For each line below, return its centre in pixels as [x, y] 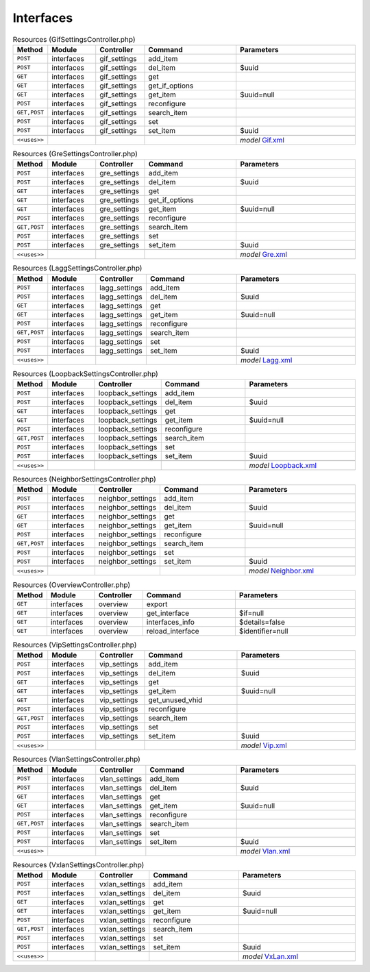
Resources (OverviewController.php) [72, 584]
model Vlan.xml [265, 851]
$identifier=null [263, 631]
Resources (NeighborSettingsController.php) [85, 479]
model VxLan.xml [270, 956]
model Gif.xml [262, 140]
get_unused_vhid [175, 700]
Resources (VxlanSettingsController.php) [78, 864]
